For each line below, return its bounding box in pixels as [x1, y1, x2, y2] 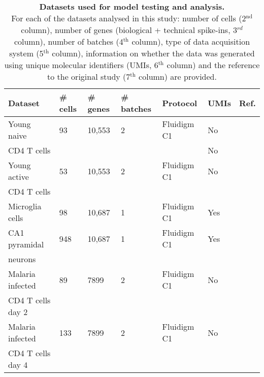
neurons [8, 253, 36, 265]
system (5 [9, 47, 44, 59]
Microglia [8, 200, 42, 212]
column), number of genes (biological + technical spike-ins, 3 [21, 24, 237, 36]
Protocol [162, 97, 197, 109]
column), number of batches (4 [14, 36, 123, 47]
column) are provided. [139, 71, 217, 82]
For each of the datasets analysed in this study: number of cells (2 [11, 12, 246, 24]
